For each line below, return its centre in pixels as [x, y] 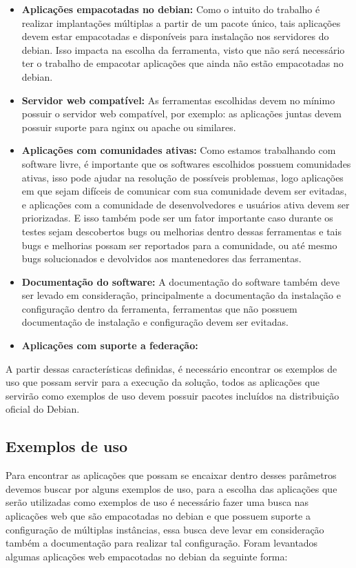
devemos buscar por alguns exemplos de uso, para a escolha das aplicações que [171, 488]
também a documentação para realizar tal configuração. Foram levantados [162, 543]
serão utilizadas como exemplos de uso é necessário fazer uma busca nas [157, 502]
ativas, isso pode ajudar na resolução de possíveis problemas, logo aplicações [182, 177]
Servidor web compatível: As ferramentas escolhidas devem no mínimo [178, 100]
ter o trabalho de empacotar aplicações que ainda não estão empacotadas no [182, 63]
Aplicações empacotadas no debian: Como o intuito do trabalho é [171, 9]
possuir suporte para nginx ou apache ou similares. [129, 127]
